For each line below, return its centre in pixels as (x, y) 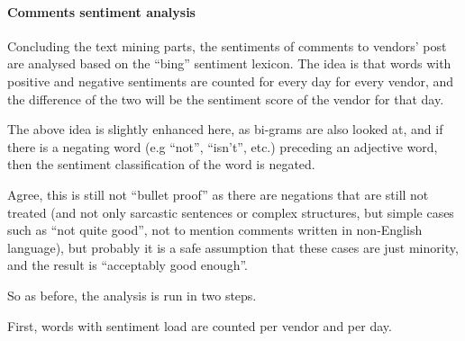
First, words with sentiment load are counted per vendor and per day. (200, 325)
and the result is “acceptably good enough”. (128, 265)
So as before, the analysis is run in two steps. (132, 295)
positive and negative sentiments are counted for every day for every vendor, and (231, 81)
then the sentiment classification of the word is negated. (161, 164)
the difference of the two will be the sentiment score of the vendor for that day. (226, 99)
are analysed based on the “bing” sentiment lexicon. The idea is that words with (229, 63)
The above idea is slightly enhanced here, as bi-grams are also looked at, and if (225, 129)
